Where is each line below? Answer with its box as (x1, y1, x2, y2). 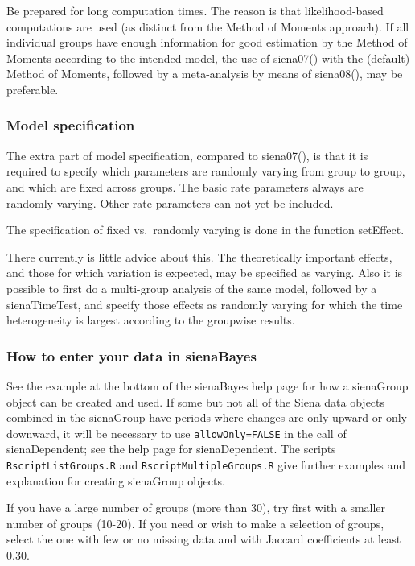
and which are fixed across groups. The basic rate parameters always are (6, 178, 364, 195)
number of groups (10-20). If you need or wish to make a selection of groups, (6, 514, 384, 531)
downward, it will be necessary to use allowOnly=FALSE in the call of (6, 424, 347, 441)
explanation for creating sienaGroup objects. (6, 472, 225, 489)
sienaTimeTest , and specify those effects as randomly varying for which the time (6, 295, 403, 312)
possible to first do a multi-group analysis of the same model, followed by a (6, 279, 377, 296)
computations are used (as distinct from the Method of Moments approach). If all (6, 18, 409, 35)
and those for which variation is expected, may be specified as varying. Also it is (6, 264, 403, 281)
